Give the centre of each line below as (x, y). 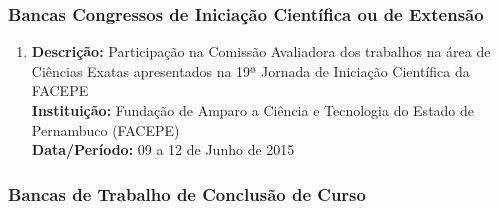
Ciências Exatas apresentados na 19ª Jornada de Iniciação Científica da (250, 70)
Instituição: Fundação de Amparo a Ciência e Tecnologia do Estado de (253, 110)
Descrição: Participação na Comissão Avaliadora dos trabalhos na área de (261, 51)
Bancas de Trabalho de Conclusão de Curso (187, 193)
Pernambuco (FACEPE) (105, 129)
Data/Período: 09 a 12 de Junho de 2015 (163, 149)
